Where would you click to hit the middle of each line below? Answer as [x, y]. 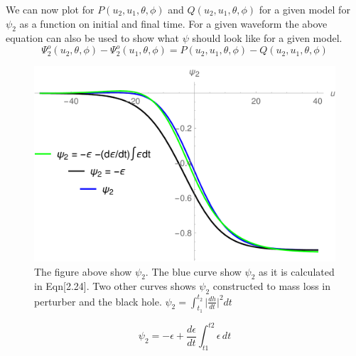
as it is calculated [297, 271]
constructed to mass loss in [272, 286]
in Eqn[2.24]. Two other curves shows [115, 286]
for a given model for [304, 9]
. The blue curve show [193, 271]
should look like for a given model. [267, 38]
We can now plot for [50, 9]
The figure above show [83, 271]
